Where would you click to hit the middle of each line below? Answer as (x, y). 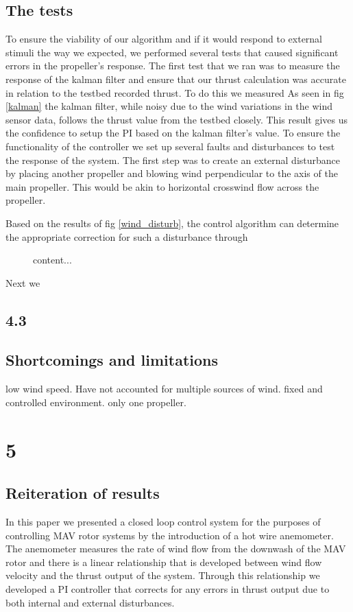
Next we (23, 282)
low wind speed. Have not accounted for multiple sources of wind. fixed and (164, 389)
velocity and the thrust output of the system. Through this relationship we (163, 575)
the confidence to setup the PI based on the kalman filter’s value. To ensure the (173, 133)
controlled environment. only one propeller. (96, 402)
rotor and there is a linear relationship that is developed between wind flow (164, 562)
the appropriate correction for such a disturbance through (127, 236)
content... (52, 260)
